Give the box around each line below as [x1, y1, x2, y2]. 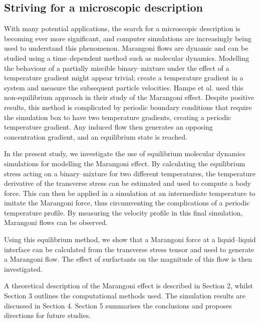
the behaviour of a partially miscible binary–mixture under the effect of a [4, 62, 229, 73]
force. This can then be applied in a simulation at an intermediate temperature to [4, 187, 255, 198]
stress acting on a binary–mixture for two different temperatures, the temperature [4, 168, 255, 178]
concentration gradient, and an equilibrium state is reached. [4, 131, 187, 142]
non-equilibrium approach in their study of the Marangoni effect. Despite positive [4, 92, 254, 102]
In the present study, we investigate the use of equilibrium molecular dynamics [4, 148, 245, 159]
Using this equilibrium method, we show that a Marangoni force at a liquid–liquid [4, 234, 256, 245]
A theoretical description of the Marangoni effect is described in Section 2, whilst [4, 280, 253, 291]
